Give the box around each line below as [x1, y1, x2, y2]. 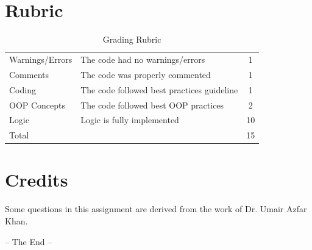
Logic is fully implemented [80, 113, 179, 126]
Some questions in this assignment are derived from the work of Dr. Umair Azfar [5, 202, 307, 215]
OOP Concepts [9, 98, 66, 111]
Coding [9, 83, 36, 96]
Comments [9, 68, 49, 80]
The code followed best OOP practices [80, 98, 224, 111]
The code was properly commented [80, 68, 211, 80]
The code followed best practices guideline [80, 83, 238, 96]
